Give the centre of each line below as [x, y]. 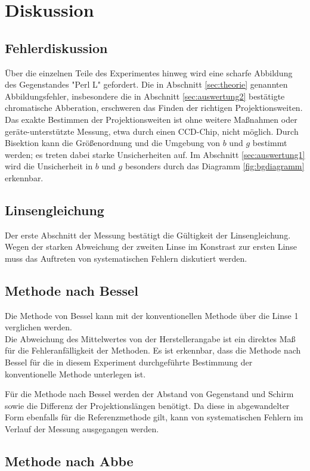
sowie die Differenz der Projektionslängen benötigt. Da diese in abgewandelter [147, 405]
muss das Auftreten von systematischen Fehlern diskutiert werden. [126, 258]
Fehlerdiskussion [56, 47]
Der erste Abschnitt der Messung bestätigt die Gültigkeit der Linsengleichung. [148, 235]
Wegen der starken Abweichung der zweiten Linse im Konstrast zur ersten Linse [151, 247]
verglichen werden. [38, 327]
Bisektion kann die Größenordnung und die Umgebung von [113, 143]
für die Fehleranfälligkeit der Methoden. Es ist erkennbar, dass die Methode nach [153, 350]
